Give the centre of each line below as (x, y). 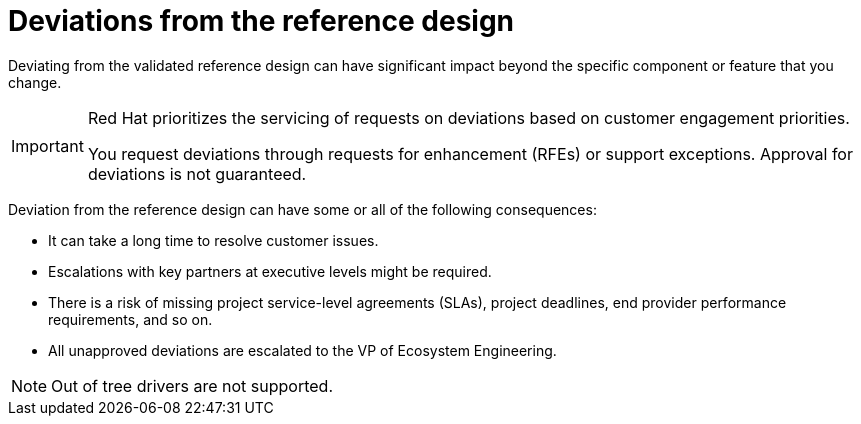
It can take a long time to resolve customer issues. (213, 240)
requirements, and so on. (130, 319)
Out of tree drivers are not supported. (192, 385)
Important (47, 145)
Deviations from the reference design (261, 21)
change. (35, 82)
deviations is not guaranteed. (197, 173)
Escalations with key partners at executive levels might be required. (270, 271)
